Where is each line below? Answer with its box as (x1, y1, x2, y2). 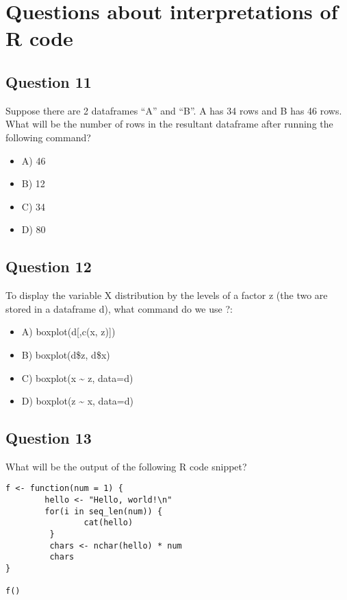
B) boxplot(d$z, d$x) (21, 347, 110, 361)
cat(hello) (83, 518, 133, 528)
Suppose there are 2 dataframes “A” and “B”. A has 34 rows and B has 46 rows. (5, 103, 342, 117)
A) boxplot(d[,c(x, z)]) (21, 324, 116, 339)
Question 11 (5, 71, 92, 92)
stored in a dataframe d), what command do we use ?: (5, 301, 233, 315)
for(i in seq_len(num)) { (44, 506, 163, 516)
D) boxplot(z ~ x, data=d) (21, 394, 133, 408)
